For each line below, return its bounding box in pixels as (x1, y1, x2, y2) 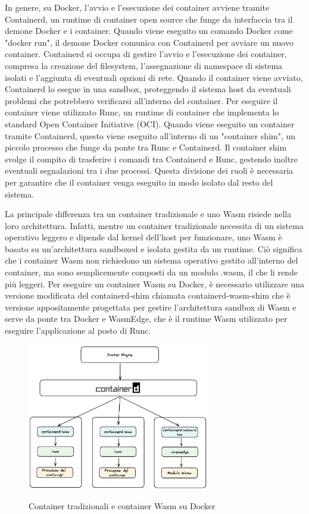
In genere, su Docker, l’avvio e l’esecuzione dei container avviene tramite (5, 1, 270, 13)
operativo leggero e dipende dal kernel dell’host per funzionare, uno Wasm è (5, 231, 282, 243)
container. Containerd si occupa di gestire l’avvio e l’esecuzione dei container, (5, 48, 287, 60)
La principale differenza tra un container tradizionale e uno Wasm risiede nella (5, 208, 292, 220)
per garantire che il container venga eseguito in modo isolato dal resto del (5, 175, 273, 188)
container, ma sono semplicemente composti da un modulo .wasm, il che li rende (5, 266, 298, 278)
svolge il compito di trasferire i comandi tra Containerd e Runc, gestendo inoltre (5, 152, 298, 165)
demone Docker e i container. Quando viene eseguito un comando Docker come (5, 24, 293, 37)
